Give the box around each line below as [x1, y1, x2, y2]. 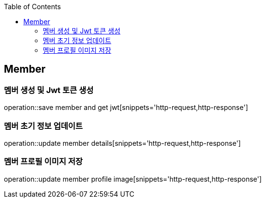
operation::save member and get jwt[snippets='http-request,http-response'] [4, 103, 248, 112]
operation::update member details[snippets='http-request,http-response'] [4, 139, 241, 147]
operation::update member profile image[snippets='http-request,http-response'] [4, 174, 262, 183]
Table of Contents [4, 2, 61, 11]
